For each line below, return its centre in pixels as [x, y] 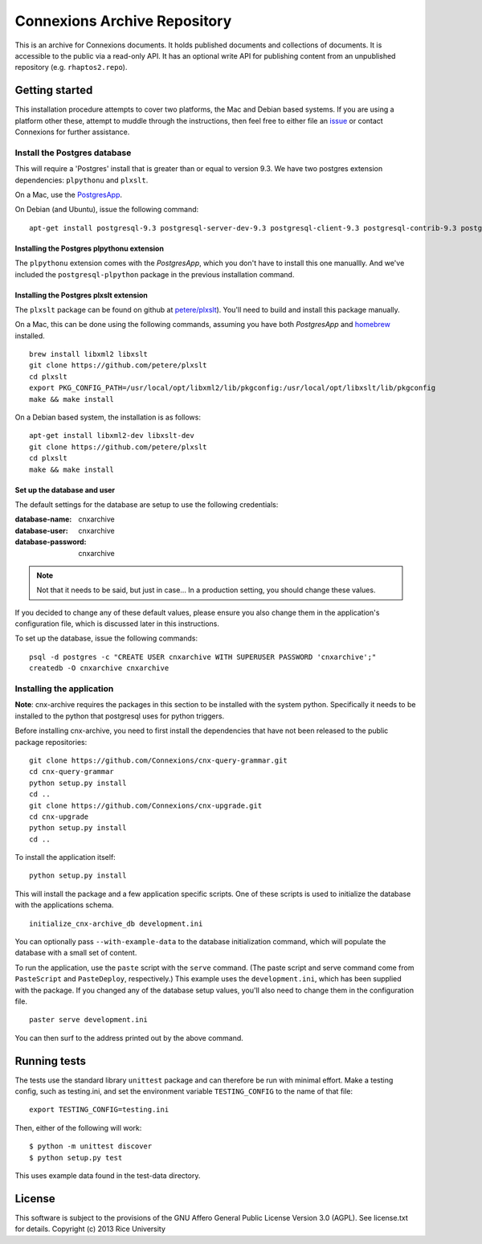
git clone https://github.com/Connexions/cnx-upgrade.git [146, 805]
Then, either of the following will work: [78, 1127]
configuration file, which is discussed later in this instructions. [117, 624]
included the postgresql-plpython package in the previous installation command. [155, 274]
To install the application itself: [65, 857]
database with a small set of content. [76, 953]
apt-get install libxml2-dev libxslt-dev [112, 436]
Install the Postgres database [73, 153]
